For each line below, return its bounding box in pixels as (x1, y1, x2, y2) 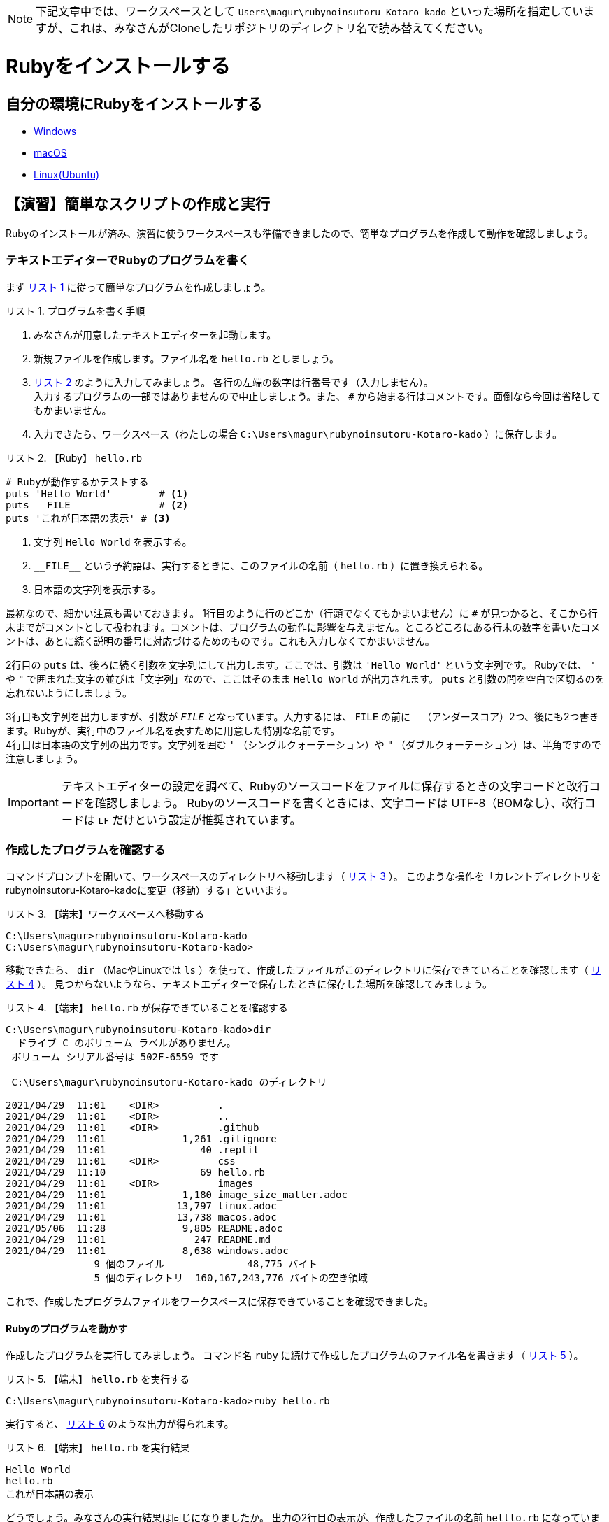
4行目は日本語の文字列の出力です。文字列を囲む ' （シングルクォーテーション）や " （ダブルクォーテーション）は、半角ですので (6, 738, 601, 751)
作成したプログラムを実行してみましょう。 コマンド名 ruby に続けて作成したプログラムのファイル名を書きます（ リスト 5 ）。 (6, 1349, 584, 1362)
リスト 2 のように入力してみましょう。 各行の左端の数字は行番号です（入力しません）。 (34, 376, 434, 388)
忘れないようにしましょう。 (6, 686, 132, 699)
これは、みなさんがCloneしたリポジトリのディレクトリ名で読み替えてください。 (69, 21, 490, 35)
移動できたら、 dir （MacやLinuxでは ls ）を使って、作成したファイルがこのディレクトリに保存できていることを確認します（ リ (6, 964, 601, 976)
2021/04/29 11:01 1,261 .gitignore (6, 1133, 277, 1145)
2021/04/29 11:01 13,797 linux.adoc (6, 1200, 277, 1212)
